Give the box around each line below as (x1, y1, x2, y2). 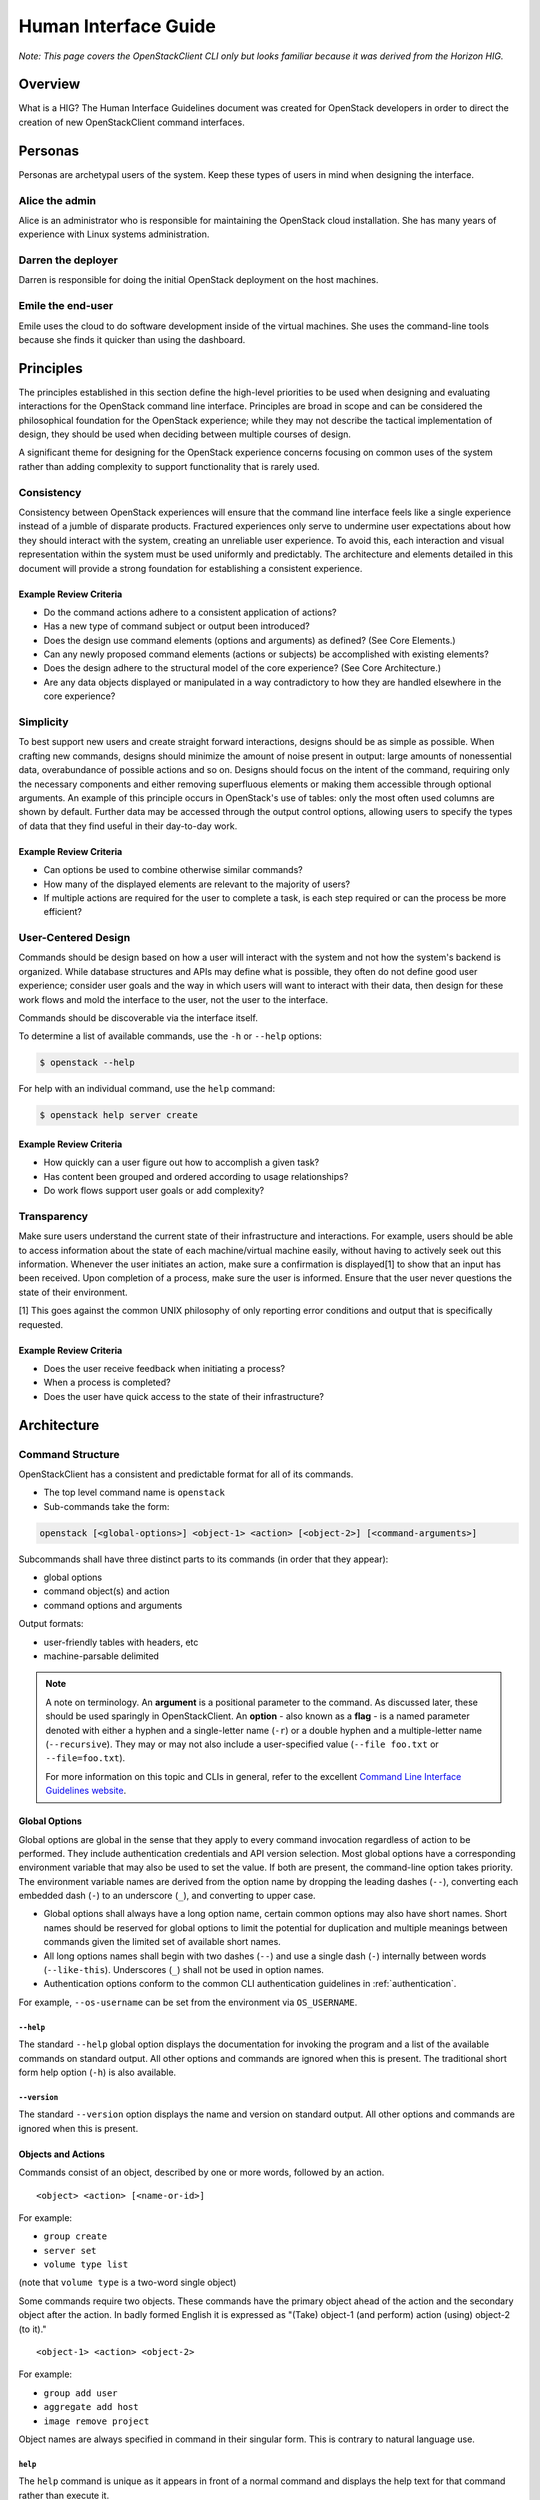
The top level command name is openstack (43, 1486, 225, 1499)
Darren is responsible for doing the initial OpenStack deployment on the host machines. (18, 274, 379, 286)
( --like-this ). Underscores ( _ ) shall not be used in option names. (43, 1964, 325, 1976)
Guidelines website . (45, 1785, 127, 1797)
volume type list (43, 2259, 129, 2270)
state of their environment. (18, 1286, 129, 1298)
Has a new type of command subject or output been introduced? (43, 620, 310, 632)
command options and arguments (43, 1599, 183, 1611)
